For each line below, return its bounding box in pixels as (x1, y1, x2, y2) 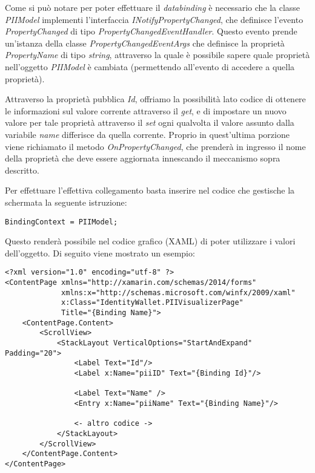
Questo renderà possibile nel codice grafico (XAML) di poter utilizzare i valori (5, 235, 296, 247)
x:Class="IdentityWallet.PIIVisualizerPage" (61, 298, 244, 307)
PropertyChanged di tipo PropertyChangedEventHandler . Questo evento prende (5, 25, 297, 38)
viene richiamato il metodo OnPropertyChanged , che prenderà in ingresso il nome (5, 140, 306, 152)
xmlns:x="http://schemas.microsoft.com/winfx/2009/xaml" (61, 288, 296, 297)
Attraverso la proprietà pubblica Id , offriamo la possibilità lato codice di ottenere (5, 93, 306, 105)
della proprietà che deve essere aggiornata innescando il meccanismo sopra (5, 152, 280, 165)
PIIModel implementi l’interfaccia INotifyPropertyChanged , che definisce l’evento (5, 13, 303, 25)
